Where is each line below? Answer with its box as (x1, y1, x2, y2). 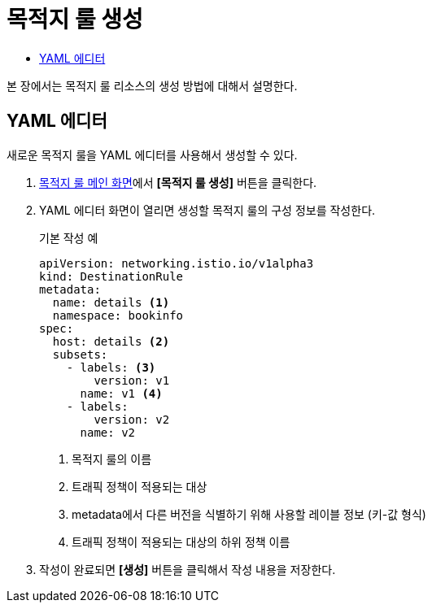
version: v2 (94, 412, 170, 426)
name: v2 (80, 425, 136, 439)
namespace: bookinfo (52, 308, 184, 322)
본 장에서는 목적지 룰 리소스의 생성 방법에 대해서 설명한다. (7, 78, 298, 93)
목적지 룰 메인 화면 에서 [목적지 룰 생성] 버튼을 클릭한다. (39, 175, 317, 189)
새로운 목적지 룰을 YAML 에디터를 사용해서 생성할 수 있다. (7, 147, 298, 162)
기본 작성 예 (39, 230, 98, 245)
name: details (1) (52, 295, 170, 309)
